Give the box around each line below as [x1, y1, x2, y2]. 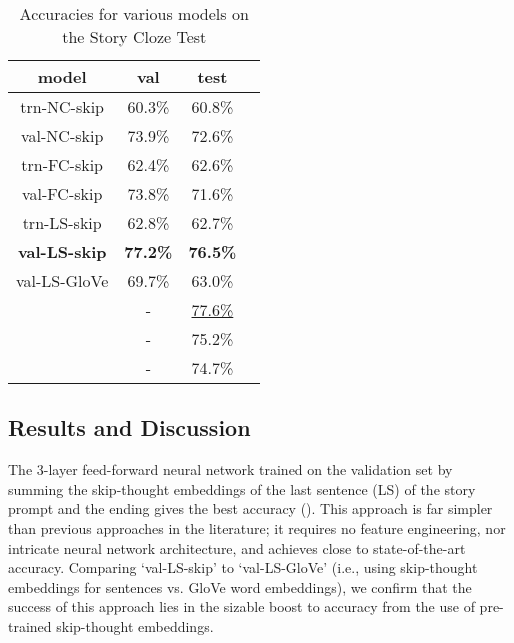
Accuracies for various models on [19, 2, 249, 25]
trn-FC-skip [21, 153, 104, 176]
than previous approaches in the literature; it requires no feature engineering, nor [8, 517, 506, 538]
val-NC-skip [21, 124, 104, 147]
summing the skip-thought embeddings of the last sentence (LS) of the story [8, 478, 476, 499]
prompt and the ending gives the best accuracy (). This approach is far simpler [8, 498, 493, 519]
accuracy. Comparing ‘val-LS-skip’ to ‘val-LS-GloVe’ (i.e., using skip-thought [8, 557, 478, 578]
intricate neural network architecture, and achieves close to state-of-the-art [8, 537, 466, 558]
